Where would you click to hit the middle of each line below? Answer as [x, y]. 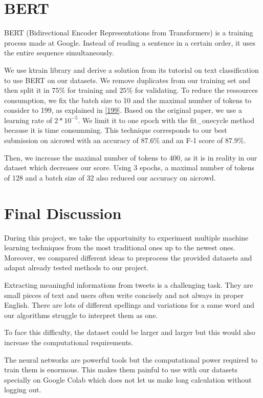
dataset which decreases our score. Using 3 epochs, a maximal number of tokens [129, 167]
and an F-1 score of [192, 140]
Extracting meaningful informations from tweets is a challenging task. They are [129, 284]
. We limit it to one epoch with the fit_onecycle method [166, 120]
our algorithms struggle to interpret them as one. [81, 315]
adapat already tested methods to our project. [76, 267]
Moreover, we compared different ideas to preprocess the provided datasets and [128, 257]
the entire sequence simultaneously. [59, 53]
